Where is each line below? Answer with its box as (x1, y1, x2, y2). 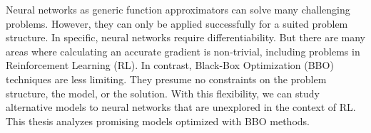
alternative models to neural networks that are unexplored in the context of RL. (6, 100, 356, 115)
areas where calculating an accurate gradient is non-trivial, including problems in (6, 43, 360, 58)
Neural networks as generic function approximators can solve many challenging (6, 2, 350, 16)
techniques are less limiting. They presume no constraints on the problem (6, 71, 327, 86)
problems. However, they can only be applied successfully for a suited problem (6, 16, 348, 31)
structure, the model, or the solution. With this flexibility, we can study (6, 85, 320, 100)
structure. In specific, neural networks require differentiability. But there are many (6, 30, 366, 45)
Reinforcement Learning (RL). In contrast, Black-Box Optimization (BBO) (6, 58, 334, 73)
